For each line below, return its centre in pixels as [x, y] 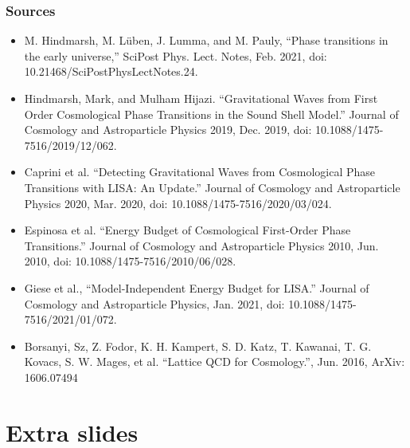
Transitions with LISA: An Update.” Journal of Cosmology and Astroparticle [212, 187]
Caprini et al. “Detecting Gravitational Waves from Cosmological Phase [200, 172]
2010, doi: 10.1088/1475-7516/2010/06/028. [130, 261]
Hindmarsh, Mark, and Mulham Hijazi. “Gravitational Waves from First [201, 98]
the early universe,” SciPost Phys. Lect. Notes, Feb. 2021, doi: [176, 55]
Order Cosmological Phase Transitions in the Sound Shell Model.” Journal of [211, 114]
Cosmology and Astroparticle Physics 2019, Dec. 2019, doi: [168, 130]
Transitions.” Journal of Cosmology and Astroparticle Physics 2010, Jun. [201, 245]
